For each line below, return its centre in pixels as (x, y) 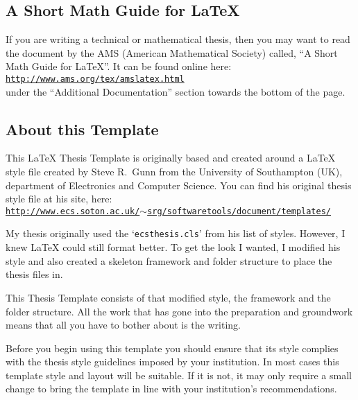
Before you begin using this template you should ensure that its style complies (172, 348)
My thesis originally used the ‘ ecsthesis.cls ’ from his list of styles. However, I (176, 233)
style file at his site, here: (59, 199)
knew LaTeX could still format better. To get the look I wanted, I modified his (173, 247)
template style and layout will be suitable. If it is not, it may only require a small (179, 375)
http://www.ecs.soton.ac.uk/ (73, 211)
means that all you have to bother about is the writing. (123, 325)
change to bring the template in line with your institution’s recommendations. (171, 389)
